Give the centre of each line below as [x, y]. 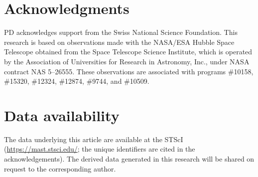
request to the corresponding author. [60, 168]
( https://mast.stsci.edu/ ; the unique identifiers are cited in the [100, 149]
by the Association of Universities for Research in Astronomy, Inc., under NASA [127, 61]
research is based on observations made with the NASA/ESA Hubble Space [119, 42]
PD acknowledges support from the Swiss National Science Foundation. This [121, 32]
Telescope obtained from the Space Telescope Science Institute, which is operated [128, 52]
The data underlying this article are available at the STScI [94, 139]
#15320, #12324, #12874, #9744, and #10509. [77, 81]
